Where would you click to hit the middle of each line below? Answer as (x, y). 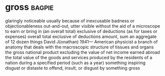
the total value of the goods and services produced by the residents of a (79, 57)
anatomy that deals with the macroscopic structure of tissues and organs (80, 47)
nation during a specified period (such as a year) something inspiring (75, 63)
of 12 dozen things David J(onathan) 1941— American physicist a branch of (82, 41)
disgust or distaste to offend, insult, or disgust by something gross (73, 68)
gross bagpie (29, 7)
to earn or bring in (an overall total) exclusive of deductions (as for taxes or (81, 31)
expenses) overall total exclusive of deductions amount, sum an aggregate (81, 37)
